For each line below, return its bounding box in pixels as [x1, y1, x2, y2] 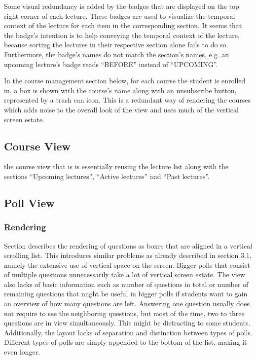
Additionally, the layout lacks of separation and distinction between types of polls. [4, 327, 253, 337]
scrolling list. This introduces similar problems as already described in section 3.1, [4, 250, 252, 260]
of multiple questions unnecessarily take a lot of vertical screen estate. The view [4, 269, 245, 280]
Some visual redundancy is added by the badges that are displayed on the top [4, 1, 239, 11]
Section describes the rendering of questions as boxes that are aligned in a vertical [4, 240, 253, 251]
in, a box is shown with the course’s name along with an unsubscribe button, [4, 85, 237, 95]
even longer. [4, 347, 40, 357]
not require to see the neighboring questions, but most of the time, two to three [4, 308, 245, 318]
